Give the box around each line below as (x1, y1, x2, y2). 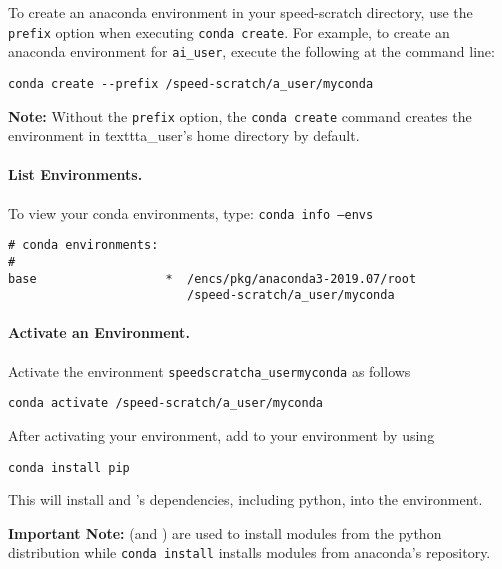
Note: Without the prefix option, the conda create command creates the (8, 105, 472, 126)
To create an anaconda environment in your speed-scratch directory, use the (8, 2, 473, 22)
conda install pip (8, 460, 130, 475)
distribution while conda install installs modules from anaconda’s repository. (8, 542, 491, 563)
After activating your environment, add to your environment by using (8, 425, 435, 445)
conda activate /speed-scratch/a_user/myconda (8, 396, 323, 411)
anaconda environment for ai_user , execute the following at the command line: (8, 41, 495, 62)
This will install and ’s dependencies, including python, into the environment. (8, 489, 483, 510)
